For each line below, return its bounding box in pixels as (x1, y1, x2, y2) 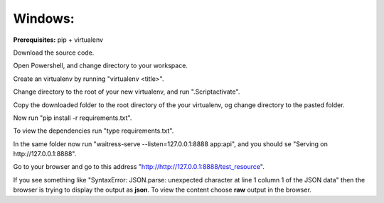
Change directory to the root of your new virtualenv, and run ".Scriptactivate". (13, 87, 240, 96)
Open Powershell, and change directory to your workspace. (13, 61, 188, 70)
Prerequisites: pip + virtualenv (13, 35, 103, 44)
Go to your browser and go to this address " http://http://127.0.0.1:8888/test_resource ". (13, 163, 265, 171)
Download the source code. (13, 48, 95, 57)
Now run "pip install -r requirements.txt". (13, 114, 132, 122)
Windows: (13, 11, 75, 26)
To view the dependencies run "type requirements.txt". (13, 126, 174, 135)
